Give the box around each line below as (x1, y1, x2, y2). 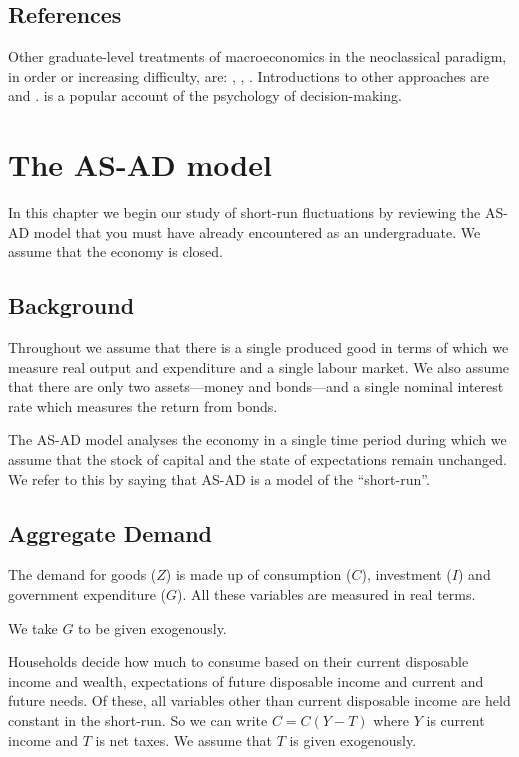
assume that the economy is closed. (8, 241, 223, 262)
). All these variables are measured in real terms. (177, 584, 476, 605)
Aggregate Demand (8, 517, 213, 548)
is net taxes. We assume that (95, 729, 272, 750)
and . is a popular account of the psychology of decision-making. (8, 85, 402, 106)
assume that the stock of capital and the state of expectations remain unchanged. (8, 449, 507, 470)
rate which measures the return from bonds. (8, 395, 278, 416)
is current (426, 710, 485, 731)
